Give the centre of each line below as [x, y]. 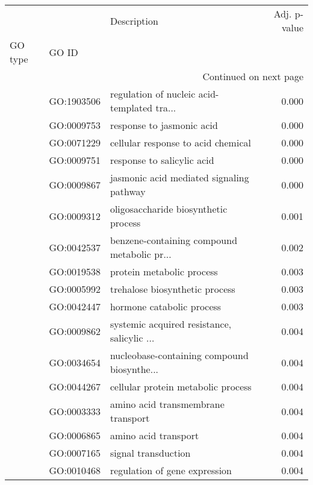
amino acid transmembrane [167, 404]
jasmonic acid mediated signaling [179, 177]
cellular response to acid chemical [180, 142]
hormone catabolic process [166, 306]
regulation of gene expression [171, 470]
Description [134, 20]
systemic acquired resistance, [171, 324]
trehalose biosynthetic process [172, 289]
